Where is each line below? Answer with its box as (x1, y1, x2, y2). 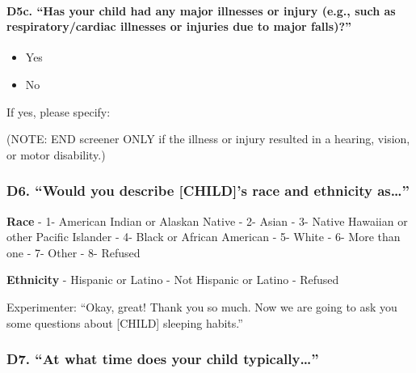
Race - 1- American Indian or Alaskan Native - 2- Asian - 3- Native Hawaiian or (6, 212, 408, 229)
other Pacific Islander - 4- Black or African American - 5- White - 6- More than (6, 228, 401, 245)
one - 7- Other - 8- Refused (6, 244, 141, 261)
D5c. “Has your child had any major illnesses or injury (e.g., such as (6, 2, 396, 19)
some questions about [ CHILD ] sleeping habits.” (6, 314, 243, 331)
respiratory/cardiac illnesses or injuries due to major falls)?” (6, 18, 351, 35)
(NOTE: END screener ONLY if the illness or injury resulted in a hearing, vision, (6, 130, 410, 147)
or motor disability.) (6, 146, 106, 163)
